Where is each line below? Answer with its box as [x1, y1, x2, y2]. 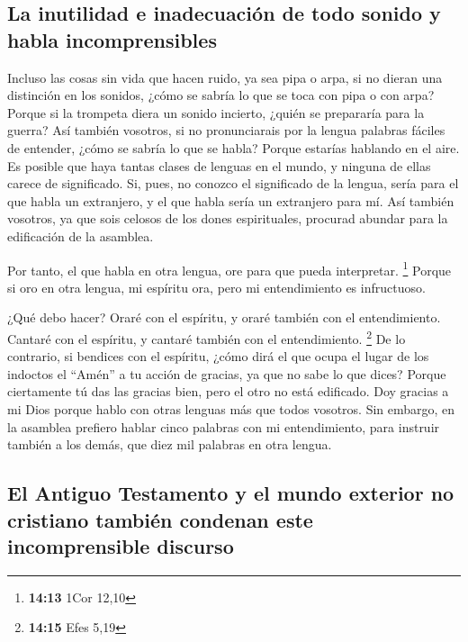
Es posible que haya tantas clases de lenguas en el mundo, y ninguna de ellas [7, 156, 431, 175]
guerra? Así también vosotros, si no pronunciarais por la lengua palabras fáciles [7, 121, 445, 140]
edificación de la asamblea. [7, 226, 154, 245]
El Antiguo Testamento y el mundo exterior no [7, 479, 454, 507]
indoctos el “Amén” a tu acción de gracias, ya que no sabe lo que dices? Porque [7, 364, 446, 383]
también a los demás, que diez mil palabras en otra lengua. [7, 435, 332, 454]
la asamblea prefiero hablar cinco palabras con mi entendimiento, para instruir [7, 417, 440, 436]
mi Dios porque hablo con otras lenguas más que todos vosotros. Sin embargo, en [7, 400, 455, 418]
